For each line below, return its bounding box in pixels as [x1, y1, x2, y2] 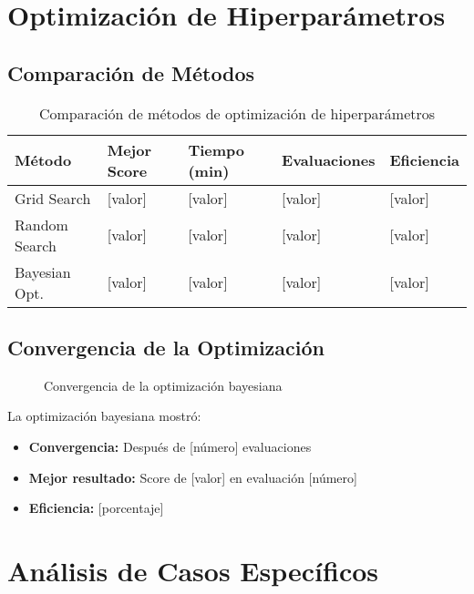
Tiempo [188, 138, 245, 160]
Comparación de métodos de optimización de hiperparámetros [38, 102, 436, 124]
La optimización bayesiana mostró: [7, 406, 201, 425]
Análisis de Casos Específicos [7, 551, 379, 589]
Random [15, 213, 68, 235]
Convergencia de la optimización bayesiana [44, 375, 283, 394]
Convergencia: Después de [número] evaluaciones [28, 436, 312, 456]
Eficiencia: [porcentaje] [28, 498, 164, 517]
